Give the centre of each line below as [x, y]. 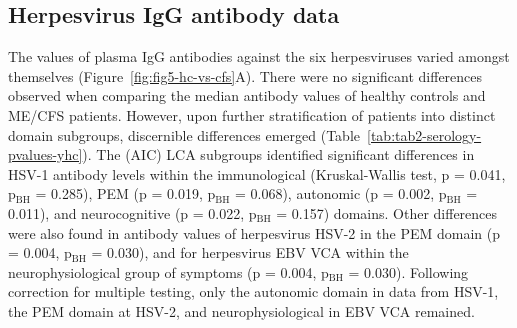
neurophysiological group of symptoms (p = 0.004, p [168, 271]
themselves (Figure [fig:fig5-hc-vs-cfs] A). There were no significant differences [245, 75]
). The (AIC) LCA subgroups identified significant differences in [278, 154]
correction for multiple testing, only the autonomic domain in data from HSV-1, [253, 291]
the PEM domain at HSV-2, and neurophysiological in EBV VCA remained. [241, 310]
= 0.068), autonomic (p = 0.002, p [340, 193]
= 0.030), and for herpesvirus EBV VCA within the [250, 252]
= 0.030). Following [408, 271]
